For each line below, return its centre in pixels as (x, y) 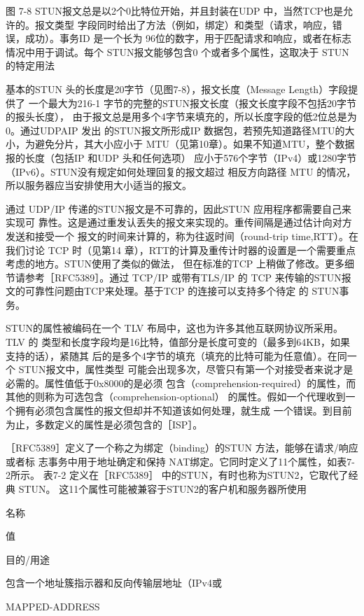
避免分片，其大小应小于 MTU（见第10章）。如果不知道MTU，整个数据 (195, 144)
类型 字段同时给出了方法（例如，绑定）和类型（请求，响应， (193, 24)
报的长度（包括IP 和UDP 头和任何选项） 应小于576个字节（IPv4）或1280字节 (181, 157)
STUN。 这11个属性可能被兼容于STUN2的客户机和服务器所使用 (163, 489)
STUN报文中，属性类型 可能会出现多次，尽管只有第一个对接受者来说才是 (186, 369)
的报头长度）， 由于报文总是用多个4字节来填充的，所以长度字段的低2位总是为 (181, 117)
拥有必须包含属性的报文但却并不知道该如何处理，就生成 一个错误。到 (174, 411)
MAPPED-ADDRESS (53, 606)
